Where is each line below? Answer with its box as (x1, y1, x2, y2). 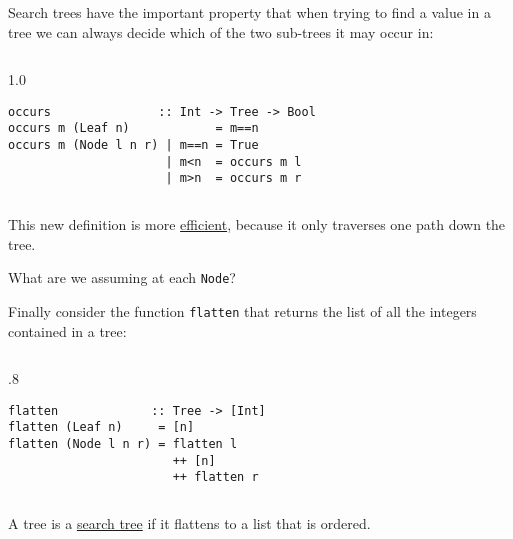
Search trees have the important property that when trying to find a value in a (8, 2, 491, 22)
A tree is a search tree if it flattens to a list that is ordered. (8, 513, 371, 534)
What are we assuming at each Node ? (8, 267, 236, 288)
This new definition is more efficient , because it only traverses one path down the (8, 214, 506, 235)
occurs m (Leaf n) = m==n (8, 121, 259, 136)
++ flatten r (172, 470, 259, 485)
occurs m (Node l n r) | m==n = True (8, 138, 259, 153)
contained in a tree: (8, 320, 127, 341)
